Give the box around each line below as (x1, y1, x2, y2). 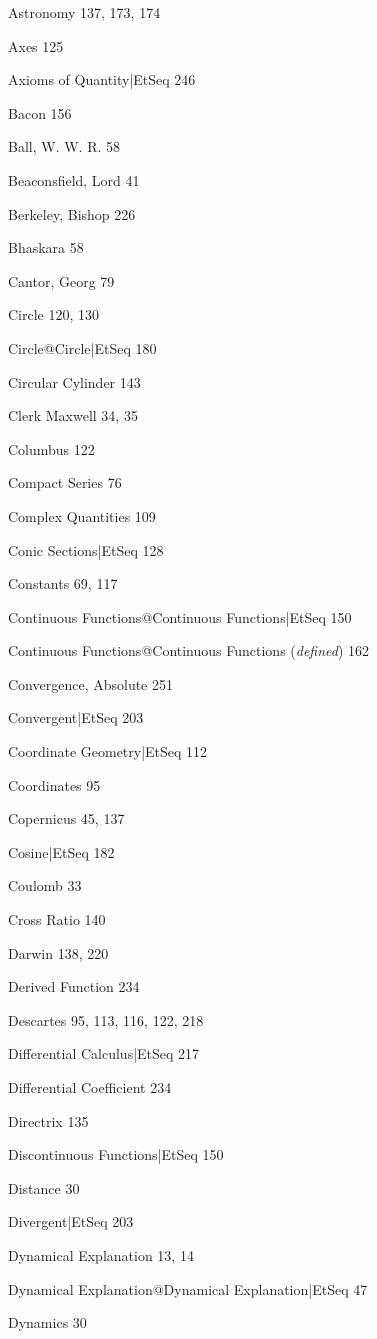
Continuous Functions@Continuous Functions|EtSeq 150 (8, 606, 352, 627)
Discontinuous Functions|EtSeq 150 (8, 1144, 224, 1165)
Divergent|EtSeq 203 (8, 1211, 134, 1232)
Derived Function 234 (8, 976, 140, 997)
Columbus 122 (8, 438, 95, 459)
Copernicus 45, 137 (8, 808, 125, 829)
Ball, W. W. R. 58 (8, 136, 120, 157)
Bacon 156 (8, 102, 72, 123)
